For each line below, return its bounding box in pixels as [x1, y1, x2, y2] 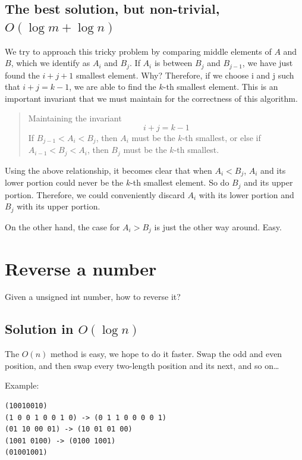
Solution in [5, 320, 74, 338]
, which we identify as [11, 57, 90, 69]
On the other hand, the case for [5, 220, 120, 233]
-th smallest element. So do [130, 176, 229, 189]
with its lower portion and [199, 188, 294, 201]
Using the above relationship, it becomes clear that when [5, 164, 212, 176]
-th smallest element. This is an [163, 80, 278, 93]
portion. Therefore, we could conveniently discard [5, 188, 185, 201]
